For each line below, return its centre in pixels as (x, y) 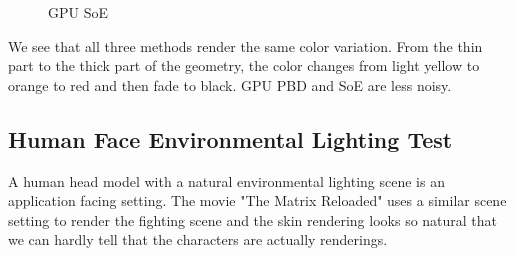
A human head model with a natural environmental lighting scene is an (226, 180)
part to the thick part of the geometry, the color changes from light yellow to (244, 65)
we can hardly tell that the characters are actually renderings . (198, 239)
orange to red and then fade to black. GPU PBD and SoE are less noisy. (230, 84)
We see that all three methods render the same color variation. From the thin (245, 45)
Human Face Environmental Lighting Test (230, 138)
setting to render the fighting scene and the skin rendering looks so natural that (253, 219)
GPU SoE (78, 12)
